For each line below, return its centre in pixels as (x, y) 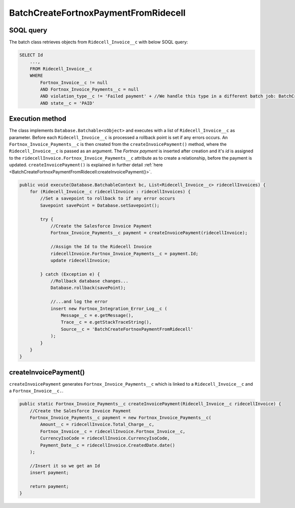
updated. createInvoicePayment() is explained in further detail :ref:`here (86, 165)
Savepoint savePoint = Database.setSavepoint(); (100, 205)
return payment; (49, 486)
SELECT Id (31, 55)
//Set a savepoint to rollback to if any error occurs (108, 198)
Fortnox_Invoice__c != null (74, 83)
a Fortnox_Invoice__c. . (36, 391)
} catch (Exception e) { (70, 274)
